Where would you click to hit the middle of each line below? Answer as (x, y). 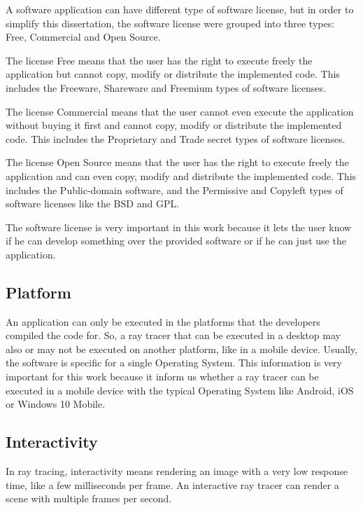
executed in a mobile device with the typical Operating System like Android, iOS (180, 390)
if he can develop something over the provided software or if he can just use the (176, 241)
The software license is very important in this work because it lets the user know (179, 227)
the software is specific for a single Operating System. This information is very (174, 363)
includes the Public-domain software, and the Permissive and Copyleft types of (175, 189)
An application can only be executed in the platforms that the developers (163, 321)
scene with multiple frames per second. (89, 498)
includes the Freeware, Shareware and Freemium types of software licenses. (166, 87)
